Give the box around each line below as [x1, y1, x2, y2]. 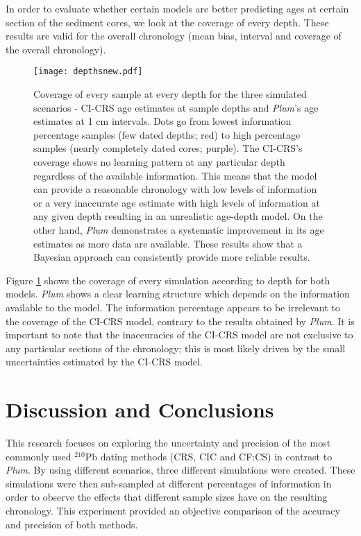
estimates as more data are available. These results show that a [33, 236, 303, 250]
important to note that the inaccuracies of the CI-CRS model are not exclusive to [6, 327, 353, 342]
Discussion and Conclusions [6, 395, 274, 424]
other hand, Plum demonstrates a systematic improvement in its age [33, 222, 324, 236]
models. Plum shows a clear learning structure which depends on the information [6, 286, 350, 301]
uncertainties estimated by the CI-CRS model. [6, 354, 203, 369]
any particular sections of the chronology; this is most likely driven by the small [6, 340, 346, 355]
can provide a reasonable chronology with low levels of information [33, 182, 317, 196]
